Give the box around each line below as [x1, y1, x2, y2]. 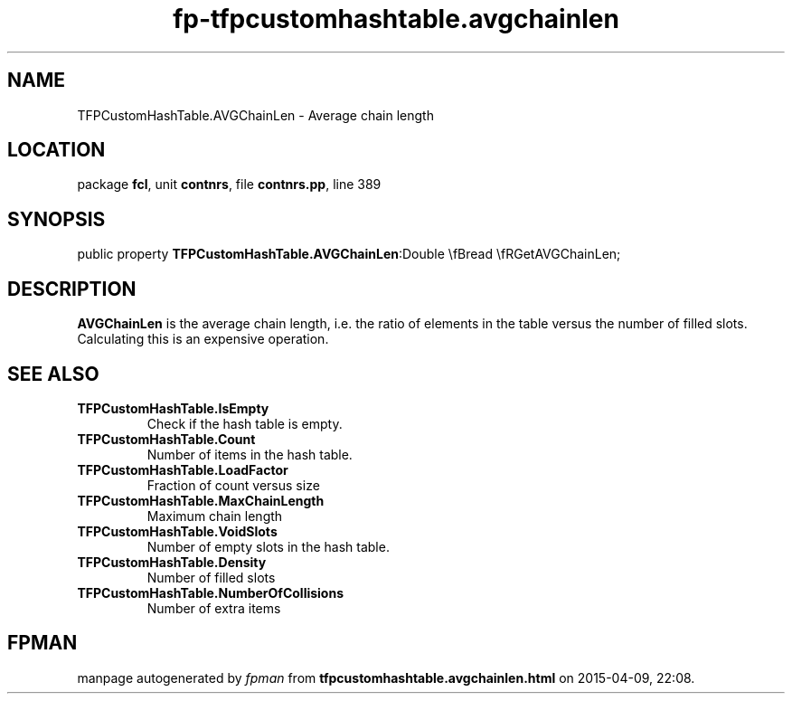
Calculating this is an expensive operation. [77, 331, 329, 347]
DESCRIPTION [7, 277, 137, 300]
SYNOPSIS [7, 207, 106, 231]
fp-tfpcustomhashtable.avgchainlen [173, 4, 619, 34]
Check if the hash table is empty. [146, 415, 343, 431]
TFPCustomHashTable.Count [77, 431, 256, 447]
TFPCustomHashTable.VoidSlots [77, 523, 278, 539]
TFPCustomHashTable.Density [77, 554, 267, 570]
